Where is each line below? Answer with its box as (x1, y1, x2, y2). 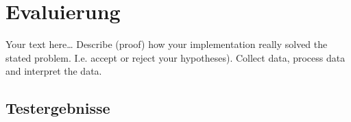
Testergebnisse (5, 97, 110, 119)
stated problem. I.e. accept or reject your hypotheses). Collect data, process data (5, 50, 346, 64)
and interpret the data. (5, 64, 102, 78)
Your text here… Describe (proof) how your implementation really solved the (5, 37, 328, 51)
